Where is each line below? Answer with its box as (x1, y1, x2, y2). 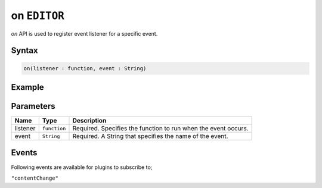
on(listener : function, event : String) (23, 65, 147, 71)
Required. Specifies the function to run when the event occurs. (72, 124, 249, 133)
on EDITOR (11, 9, 65, 22)
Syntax (11, 45, 38, 56)
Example (11, 82, 44, 92)
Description (72, 117, 107, 125)
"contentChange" (11, 174, 59, 181)
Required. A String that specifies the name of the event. (72, 132, 228, 140)
